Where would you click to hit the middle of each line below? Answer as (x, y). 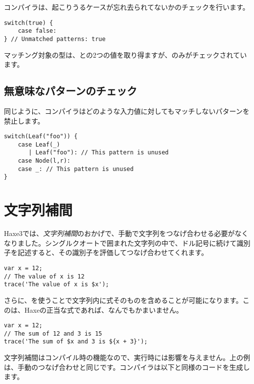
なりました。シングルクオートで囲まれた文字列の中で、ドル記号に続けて (120, 243)
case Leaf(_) (39, 144)
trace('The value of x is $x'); (57, 285)
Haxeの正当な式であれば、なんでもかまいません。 (104, 309)
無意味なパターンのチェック (70, 91)
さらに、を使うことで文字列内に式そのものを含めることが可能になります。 (123, 300)
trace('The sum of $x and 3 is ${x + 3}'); (76, 342)
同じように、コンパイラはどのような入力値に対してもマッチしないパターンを (127, 111)
